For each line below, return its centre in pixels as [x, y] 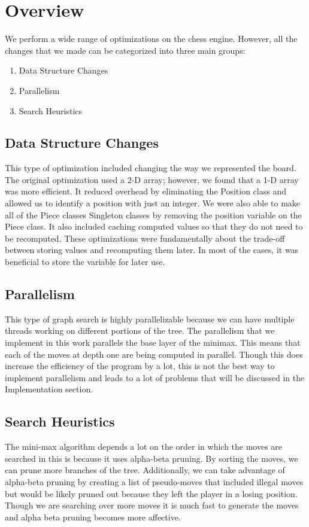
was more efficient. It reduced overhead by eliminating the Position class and [146, 191]
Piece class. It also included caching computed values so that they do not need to [154, 226]
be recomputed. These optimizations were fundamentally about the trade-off [145, 238]
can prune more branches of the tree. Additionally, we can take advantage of [145, 470]
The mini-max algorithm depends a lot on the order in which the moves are [144, 447]
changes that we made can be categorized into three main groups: [125, 50]
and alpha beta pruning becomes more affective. [93, 517]
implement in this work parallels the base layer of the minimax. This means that [153, 342]
